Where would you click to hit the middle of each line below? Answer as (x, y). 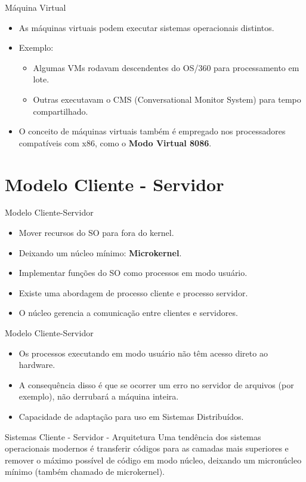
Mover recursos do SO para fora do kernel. (96, 233)
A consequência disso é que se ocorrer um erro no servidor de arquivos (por (156, 384)
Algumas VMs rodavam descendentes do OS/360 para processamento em (166, 67)
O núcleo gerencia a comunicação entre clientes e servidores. (128, 313)
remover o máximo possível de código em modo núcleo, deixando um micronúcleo (153, 460)
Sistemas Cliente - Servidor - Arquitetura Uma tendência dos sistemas (133, 436)
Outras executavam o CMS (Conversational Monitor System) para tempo (167, 99)
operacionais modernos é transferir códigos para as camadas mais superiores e (147, 448)
